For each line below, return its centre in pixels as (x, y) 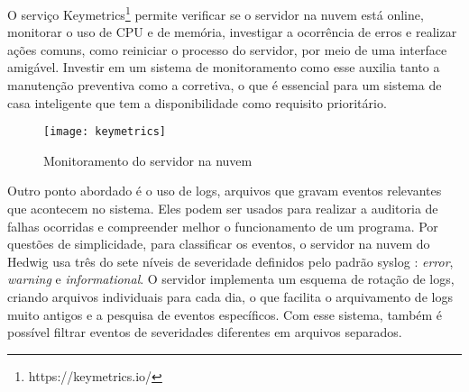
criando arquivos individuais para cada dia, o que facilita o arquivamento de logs (230, 297)
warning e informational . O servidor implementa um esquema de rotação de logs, (231, 279)
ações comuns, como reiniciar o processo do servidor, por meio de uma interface (227, 49)
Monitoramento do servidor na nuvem (148, 160)
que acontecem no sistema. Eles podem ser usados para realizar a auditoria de (223, 209)
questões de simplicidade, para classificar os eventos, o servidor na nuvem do (219, 244)
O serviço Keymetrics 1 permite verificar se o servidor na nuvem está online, (216, 13)
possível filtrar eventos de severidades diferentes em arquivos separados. (205, 332)
